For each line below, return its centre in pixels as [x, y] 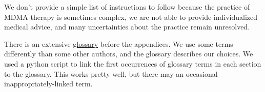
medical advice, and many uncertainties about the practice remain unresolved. [127, 27]
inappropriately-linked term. [48, 84]
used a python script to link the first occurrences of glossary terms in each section [133, 63]
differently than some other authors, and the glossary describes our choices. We [129, 54]
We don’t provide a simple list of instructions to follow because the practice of [127, 7]
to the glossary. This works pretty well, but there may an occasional [111, 73]
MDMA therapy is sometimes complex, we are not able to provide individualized [131, 17]
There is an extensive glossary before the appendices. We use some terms [119, 43]
